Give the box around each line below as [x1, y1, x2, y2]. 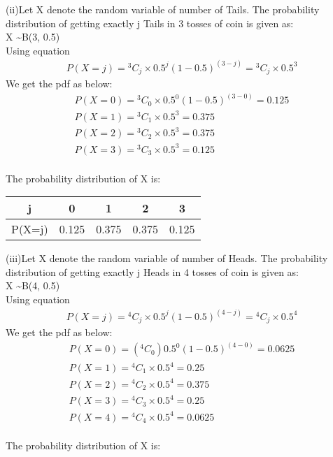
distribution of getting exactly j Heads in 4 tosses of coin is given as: [6, 264, 299, 279]
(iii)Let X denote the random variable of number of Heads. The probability [6, 251, 328, 266]
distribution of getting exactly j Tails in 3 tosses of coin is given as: [6, 15, 294, 30]
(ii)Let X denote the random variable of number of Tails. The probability [6, 2, 320, 16]
